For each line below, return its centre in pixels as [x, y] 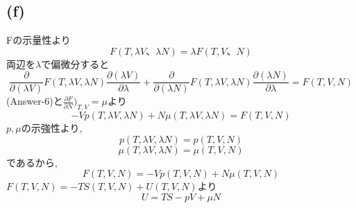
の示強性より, [52, 128]
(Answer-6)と [35, 101]
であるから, [32, 162]
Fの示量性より [39, 40]
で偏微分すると [75, 63]
